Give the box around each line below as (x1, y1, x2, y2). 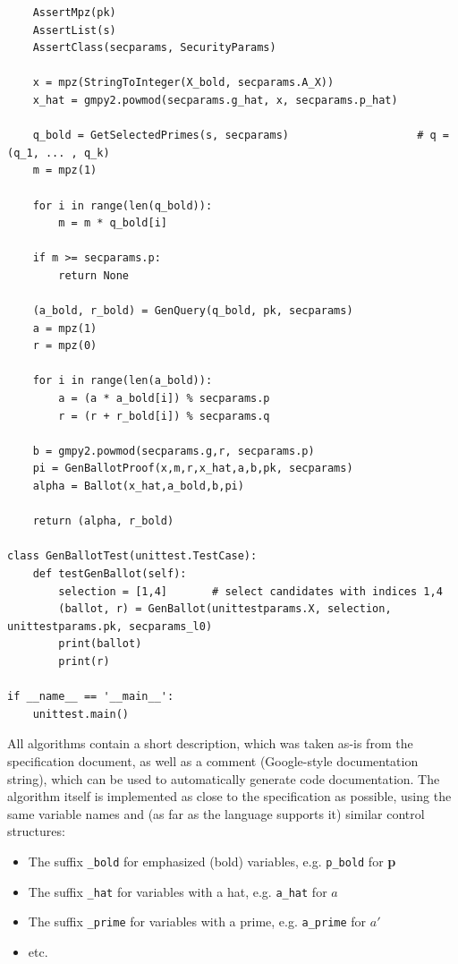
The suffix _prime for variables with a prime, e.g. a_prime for (28, 912, 367, 931)
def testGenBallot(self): (32, 567, 187, 580)
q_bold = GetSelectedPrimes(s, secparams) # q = (32, 129, 449, 142)
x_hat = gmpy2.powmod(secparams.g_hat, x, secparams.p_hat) (32, 93, 398, 107)
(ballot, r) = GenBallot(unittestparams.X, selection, (58, 602, 392, 616)
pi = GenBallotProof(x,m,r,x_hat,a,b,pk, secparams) (32, 462, 353, 475)
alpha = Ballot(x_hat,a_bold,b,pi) (32, 480, 244, 493)
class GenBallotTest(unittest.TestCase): (7, 550, 258, 563)
